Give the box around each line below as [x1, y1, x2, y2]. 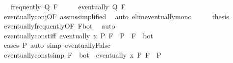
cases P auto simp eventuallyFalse [3, 40, 110, 50]
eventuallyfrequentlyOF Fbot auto [3, 21, 115, 31]
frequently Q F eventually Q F [10, 1, 126, 11]
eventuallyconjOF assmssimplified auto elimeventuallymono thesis [3, 11, 229, 21]
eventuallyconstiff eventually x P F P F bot [3, 30, 153, 40]
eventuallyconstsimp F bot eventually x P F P [3, 49, 161, 60]
